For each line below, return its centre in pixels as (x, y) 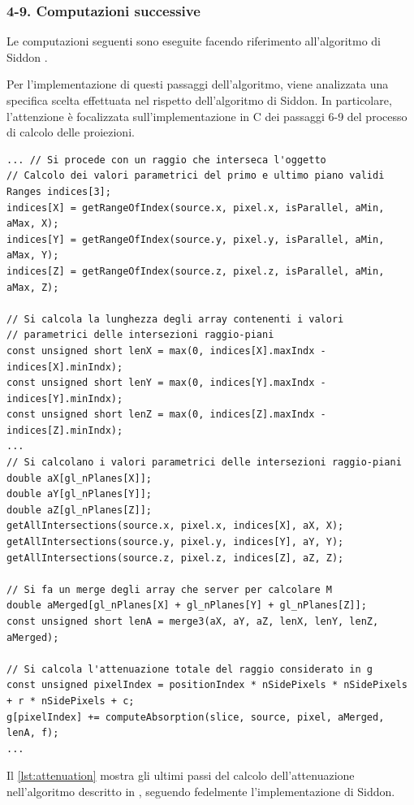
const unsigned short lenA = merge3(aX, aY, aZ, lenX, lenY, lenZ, (193, 621)
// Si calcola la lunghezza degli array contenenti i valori (175, 319)
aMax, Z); (33, 287)
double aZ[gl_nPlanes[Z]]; (79, 510)
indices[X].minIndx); (65, 367)
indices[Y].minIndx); (65, 398)
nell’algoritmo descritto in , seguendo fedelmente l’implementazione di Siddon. (201, 791)
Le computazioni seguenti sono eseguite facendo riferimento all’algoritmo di (194, 41)
